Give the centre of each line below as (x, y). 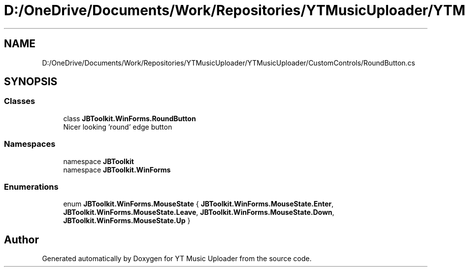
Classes (20, 101)
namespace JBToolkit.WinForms (117, 169)
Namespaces (30, 144)
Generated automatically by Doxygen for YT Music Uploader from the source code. (177, 259)
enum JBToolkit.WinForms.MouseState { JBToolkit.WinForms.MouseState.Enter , (199, 204)
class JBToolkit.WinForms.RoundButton (130, 118)
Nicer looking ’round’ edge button (118, 127)
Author (21, 239)
